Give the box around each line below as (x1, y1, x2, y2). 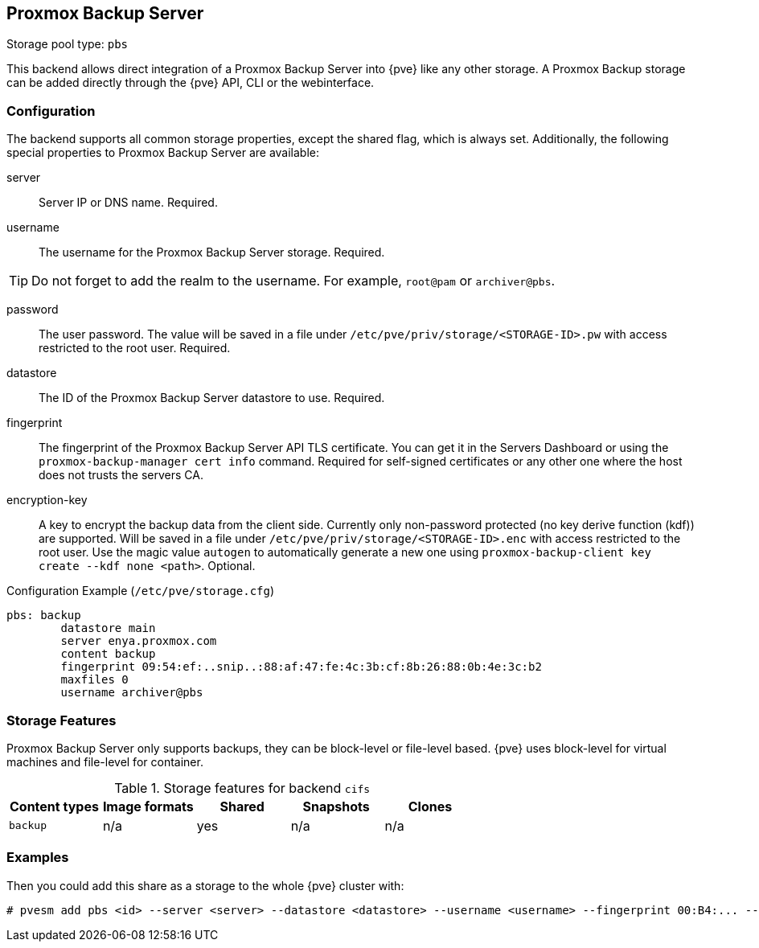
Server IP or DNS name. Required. (39, 195, 218, 210)
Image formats (102, 798, 194, 815)
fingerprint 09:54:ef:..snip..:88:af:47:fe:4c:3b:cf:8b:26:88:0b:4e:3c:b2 (60, 660, 542, 674)
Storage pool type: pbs (6, 37, 129, 51)
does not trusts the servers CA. (39, 468, 203, 482)
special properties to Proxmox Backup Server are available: (6, 146, 319, 160)
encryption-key (6, 493, 88, 507)
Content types (10, 798, 99, 815)
